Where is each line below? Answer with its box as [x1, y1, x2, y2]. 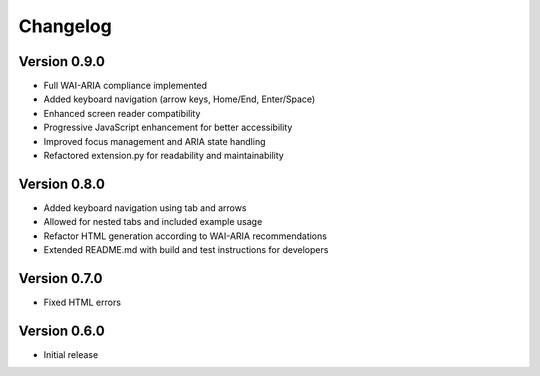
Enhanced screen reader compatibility [43, 107, 201, 119]
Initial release [43, 348, 99, 360]
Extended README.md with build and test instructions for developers [43, 244, 329, 256]
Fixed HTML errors [43, 296, 122, 308]
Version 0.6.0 [18, 322, 105, 339]
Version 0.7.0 [18, 270, 104, 287]
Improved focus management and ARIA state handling [43, 135, 266, 147]
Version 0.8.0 [18, 175, 105, 192]
